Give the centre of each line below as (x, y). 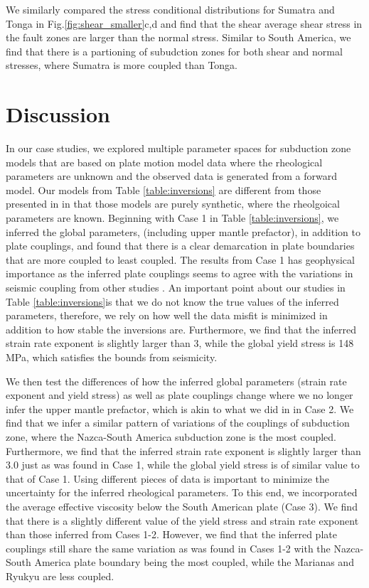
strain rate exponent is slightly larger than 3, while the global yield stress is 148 (180, 343)
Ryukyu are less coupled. (60, 576)
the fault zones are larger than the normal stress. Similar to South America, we (178, 37)
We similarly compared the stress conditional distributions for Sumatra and (170, 9)
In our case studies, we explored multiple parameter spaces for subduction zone (178, 148)
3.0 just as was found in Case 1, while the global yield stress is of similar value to (183, 465)
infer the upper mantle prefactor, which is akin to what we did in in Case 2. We (180, 408)
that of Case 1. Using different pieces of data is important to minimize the (167, 478)
